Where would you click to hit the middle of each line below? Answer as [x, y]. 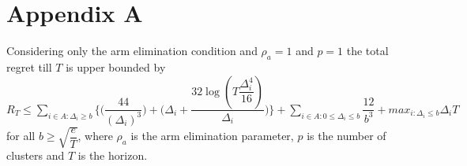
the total [367, 51]
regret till [29, 66]
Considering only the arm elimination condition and [132, 51]
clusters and [36, 155]
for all [21, 136]
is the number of [346, 136]
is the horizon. [113, 155]
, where [95, 136]
